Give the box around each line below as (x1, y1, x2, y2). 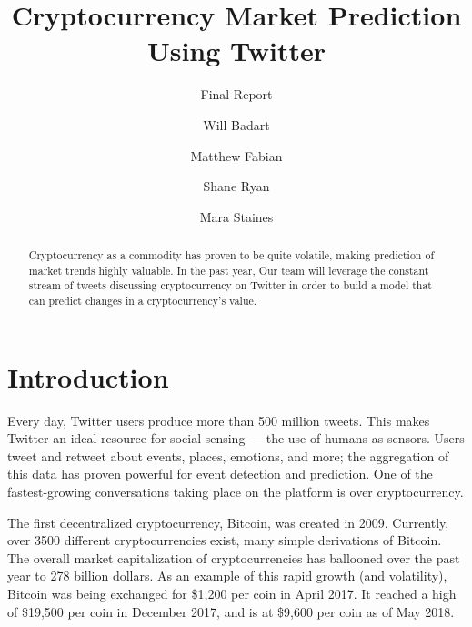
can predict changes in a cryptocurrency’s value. (28, 293, 257, 308)
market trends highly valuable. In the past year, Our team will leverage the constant (28, 262, 429, 278)
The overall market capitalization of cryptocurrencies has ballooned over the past (7, 548, 460, 567)
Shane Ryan (203, 177, 270, 196)
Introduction (7, 358, 169, 395)
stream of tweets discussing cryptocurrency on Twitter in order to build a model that (28, 278, 432, 293)
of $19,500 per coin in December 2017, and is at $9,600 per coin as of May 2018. (7, 602, 455, 621)
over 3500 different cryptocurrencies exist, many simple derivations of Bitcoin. (7, 531, 442, 550)
